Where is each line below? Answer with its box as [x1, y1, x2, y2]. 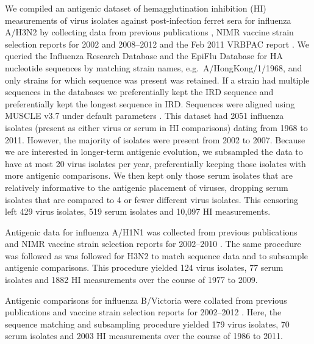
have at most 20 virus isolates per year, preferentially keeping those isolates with [5, 157, 306, 170]
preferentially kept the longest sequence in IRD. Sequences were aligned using [5, 97, 295, 110]
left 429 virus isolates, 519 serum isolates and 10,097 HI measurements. [5, 205, 271, 218]
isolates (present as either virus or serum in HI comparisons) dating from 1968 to [5, 121, 308, 134]
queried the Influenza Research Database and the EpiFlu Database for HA [5, 49, 283, 62]
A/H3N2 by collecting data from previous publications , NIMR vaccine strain [5, 26, 294, 38]
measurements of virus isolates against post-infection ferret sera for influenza [5, 13, 291, 26]
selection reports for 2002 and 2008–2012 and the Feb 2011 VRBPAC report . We [5, 37, 309, 50]
